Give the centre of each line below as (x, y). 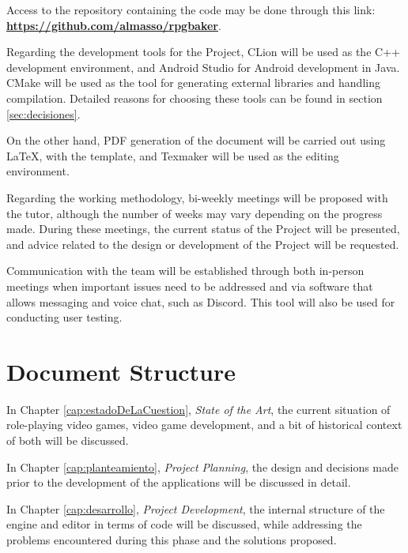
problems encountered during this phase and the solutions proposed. (172, 539)
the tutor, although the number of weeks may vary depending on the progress (195, 213)
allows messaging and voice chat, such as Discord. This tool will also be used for (201, 301)
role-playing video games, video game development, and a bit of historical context (204, 425)
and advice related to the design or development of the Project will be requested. (203, 244)
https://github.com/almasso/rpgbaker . (114, 25)
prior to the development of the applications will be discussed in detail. (179, 482)
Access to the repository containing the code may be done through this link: (191, 9)
